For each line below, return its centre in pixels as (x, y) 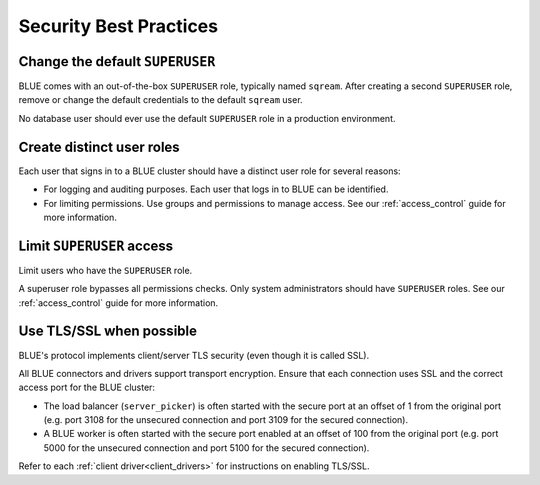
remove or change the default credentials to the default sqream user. (161, 100)
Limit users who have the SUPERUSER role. (105, 270)
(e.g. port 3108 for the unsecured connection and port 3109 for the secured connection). (226, 420)
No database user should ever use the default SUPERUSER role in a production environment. (207, 118)
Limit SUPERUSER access (96, 245)
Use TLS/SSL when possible (108, 331)
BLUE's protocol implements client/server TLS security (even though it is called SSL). (194, 355)
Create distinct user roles (99, 146)
